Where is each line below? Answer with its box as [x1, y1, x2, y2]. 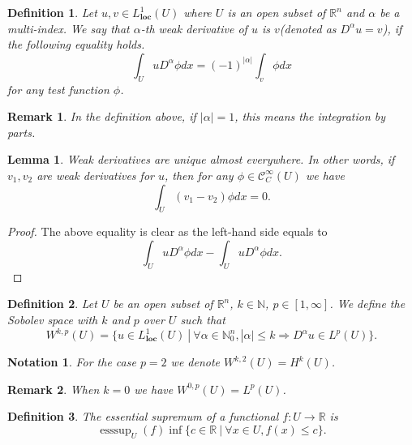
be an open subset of [113, 295, 213, 312]
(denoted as [279, 19, 337, 36]
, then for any [165, 166, 234, 183]
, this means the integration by [234, 108, 386, 125]
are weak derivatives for [36, 166, 154, 183]
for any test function [7, 80, 109, 97]
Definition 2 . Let [7, 295, 97, 312]
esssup [100, 424, 131, 436]
